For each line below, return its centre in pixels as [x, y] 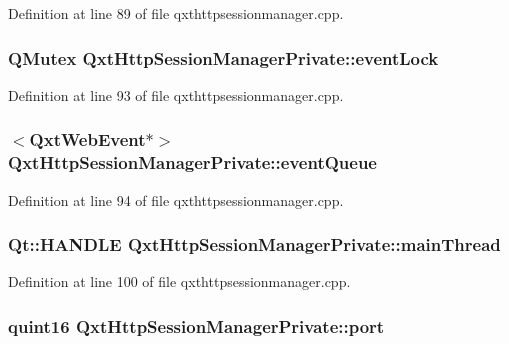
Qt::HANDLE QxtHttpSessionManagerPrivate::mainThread [254, 244]
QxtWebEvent [87, 139]
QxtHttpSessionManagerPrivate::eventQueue [192, 162]
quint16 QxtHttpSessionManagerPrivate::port [196, 325]
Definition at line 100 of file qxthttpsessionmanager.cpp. [179, 281]
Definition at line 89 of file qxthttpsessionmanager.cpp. [176, 13]
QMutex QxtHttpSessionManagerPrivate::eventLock [223, 57]
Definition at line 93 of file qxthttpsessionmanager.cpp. [176, 94]
